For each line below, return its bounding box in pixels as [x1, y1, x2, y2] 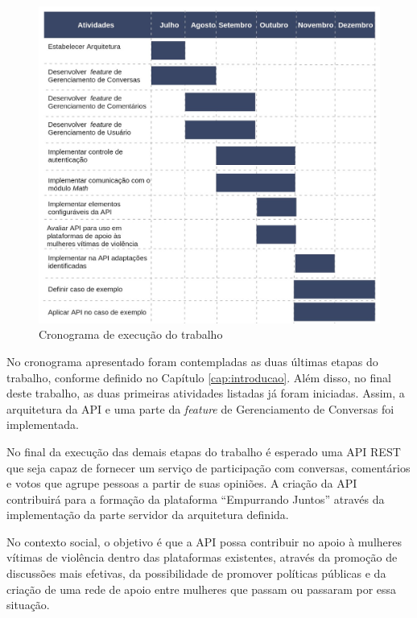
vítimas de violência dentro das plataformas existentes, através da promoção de [6, 549, 398, 566]
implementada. [6, 416, 79, 433]
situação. [6, 596, 50, 613]
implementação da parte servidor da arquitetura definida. [6, 506, 289, 523]
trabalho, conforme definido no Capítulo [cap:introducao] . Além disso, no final [6, 369, 391, 385]
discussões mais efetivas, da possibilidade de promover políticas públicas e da [6, 565, 386, 582]
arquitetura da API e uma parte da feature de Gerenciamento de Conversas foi [6, 400, 394, 417]
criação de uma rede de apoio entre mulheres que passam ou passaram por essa [6, 580, 397, 597]
